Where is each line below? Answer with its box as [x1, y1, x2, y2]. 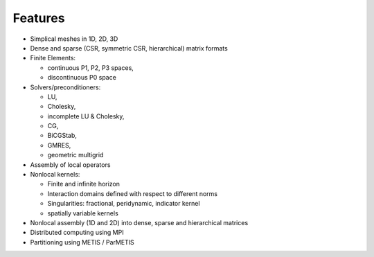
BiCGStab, [47, 132, 78, 140]
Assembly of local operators [30, 160, 111, 169]
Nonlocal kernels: [30, 170, 80, 179]
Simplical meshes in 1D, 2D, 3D [30, 35, 118, 43]
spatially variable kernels [47, 209, 119, 218]
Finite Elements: [30, 54, 76, 62]
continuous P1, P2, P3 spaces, [47, 63, 134, 72]
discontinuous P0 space [47, 73, 117, 82]
